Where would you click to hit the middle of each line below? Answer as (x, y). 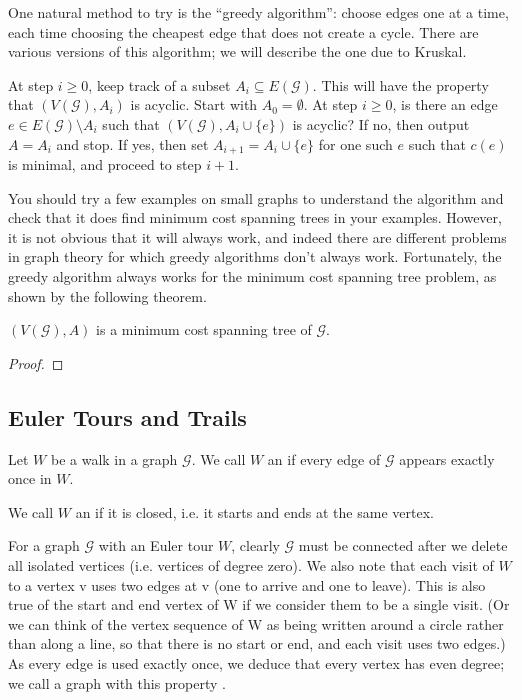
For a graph (44, 545)
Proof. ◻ (36, 362)
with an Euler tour (156, 545)
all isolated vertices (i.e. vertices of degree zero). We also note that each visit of (251, 564)
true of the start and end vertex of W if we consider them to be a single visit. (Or (259, 604)
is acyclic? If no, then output (381, 123)
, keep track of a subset (159, 84)
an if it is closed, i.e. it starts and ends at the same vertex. (254, 511)
